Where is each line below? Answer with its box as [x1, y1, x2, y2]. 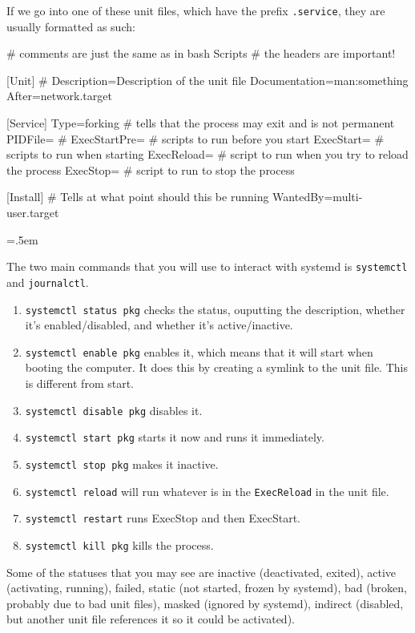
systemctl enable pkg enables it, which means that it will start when [25, 343, 373, 360]
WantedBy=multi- [272, 188, 363, 205]
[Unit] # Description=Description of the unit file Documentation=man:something [6, 71, 409, 88]
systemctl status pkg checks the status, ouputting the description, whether [25, 300, 405, 317]
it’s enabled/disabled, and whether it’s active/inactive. [25, 316, 293, 333]
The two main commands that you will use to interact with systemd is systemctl [6, 258, 408, 275]
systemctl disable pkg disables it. [25, 401, 203, 418]
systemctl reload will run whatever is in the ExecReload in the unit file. [25, 482, 389, 499]
